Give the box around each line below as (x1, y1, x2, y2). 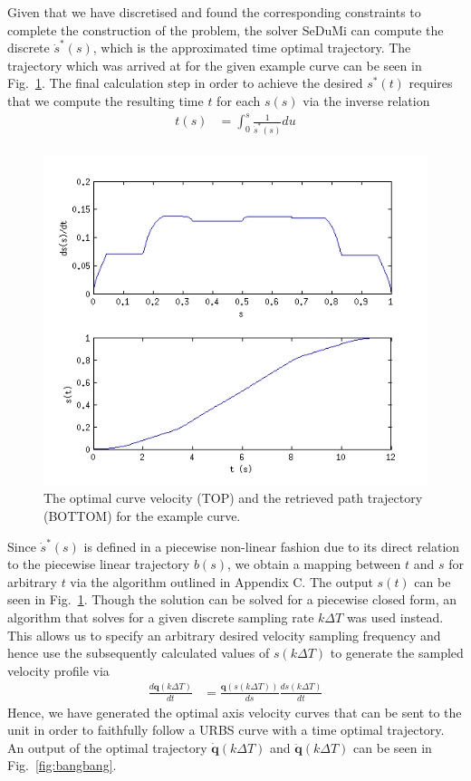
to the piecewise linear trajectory (7, 554, 190, 574)
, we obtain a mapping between (226, 554, 401, 574)
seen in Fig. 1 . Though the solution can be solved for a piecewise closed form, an (7, 590, 457, 609)
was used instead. (346, 607, 444, 626)
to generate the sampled (330, 643, 464, 662)
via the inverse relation (303, 91, 430, 110)
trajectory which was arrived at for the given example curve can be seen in (7, 55, 422, 74)
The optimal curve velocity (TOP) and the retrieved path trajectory (43, 488, 423, 507)
